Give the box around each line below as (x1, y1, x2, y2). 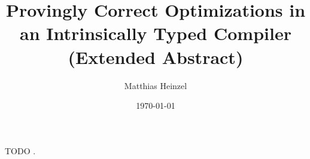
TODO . (5, 144, 36, 157)
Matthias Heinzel (124, 79, 187, 91)
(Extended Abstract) (68, 44, 244, 69)
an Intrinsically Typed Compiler (20, 21, 291, 45)
